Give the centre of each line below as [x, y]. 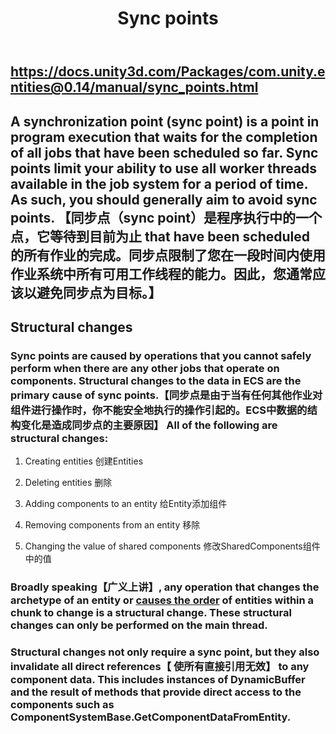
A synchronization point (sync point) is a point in [165, 121]
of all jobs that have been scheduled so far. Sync [164, 152]
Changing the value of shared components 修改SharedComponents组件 [172, 546]
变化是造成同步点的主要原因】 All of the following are [149, 425]
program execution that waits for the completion [164, 137]
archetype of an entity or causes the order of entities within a [162, 600]
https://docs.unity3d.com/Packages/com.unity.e [168, 72]
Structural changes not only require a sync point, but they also [165, 652]
